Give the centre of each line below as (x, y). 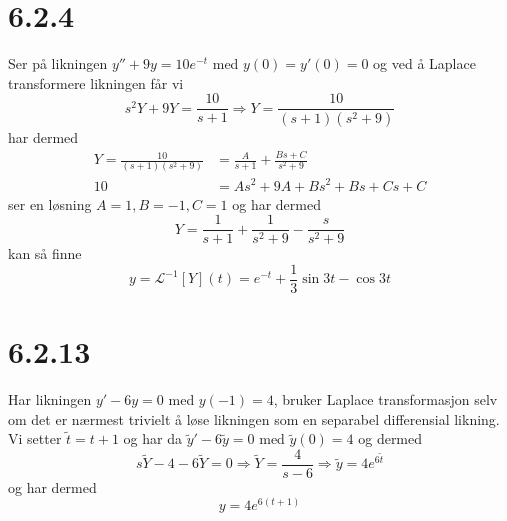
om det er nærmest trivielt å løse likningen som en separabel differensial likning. (254, 418)
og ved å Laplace (424, 63)
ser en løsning (50, 203)
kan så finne (45, 253)
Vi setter (35, 438)
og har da (152, 438)
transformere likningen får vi (96, 82)
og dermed (390, 438)
